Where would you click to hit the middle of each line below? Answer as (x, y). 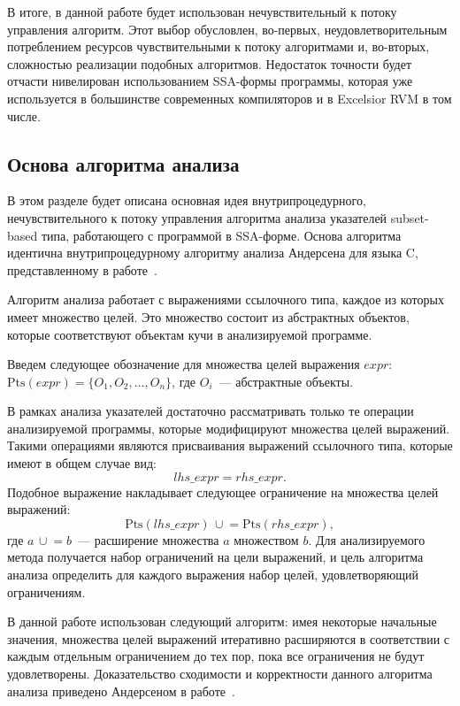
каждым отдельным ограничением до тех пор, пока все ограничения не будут (216, 656)
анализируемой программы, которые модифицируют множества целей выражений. (229, 428)
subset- (410, 217)
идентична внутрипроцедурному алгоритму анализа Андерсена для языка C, (213, 253)
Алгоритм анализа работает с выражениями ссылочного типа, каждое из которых (226, 299)
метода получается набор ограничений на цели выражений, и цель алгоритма (215, 557)
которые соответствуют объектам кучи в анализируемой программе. (190, 334)
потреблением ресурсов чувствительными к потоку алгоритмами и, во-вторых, (218, 46)
